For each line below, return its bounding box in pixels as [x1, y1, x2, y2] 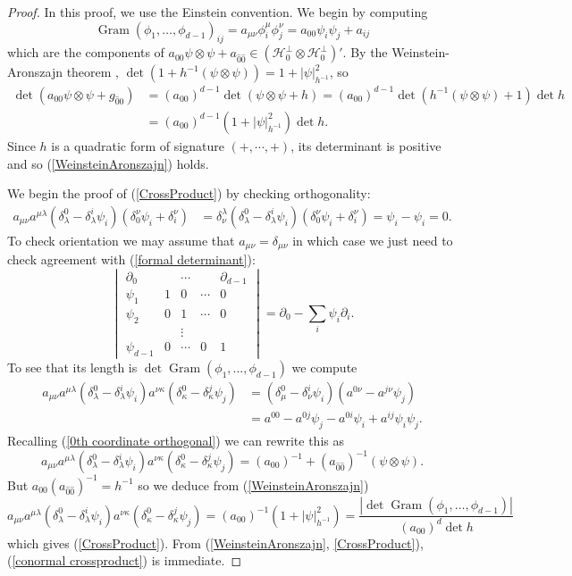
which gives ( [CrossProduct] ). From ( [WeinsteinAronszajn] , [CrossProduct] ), [7, 533, 424, 552]
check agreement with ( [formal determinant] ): [7, 250, 256, 269]
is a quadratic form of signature [51, 136, 224, 154]
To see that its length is [7, 357, 138, 376]
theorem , [66, 63, 120, 81]
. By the [342, 43, 388, 62]
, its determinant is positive [290, 136, 442, 154]
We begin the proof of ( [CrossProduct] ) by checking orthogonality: [7, 184, 371, 203]
